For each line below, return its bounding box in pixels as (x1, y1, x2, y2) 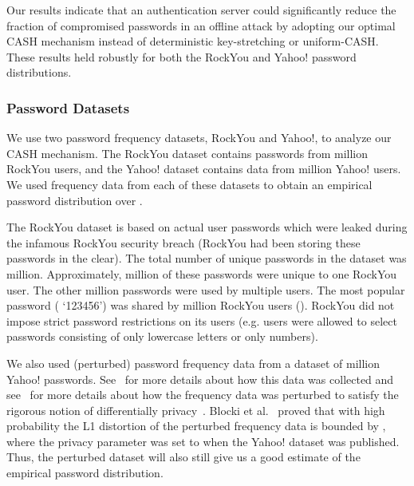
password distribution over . (6, 192, 143, 208)
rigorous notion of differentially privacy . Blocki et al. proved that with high (6, 401, 385, 418)
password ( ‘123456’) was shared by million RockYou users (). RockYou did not (6, 297, 395, 314)
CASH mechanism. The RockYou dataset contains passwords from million (6, 144, 368, 161)
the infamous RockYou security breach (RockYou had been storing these (6, 234, 361, 251)
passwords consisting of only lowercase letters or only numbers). (6, 328, 318, 345)
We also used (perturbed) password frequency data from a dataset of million (6, 354, 380, 371)
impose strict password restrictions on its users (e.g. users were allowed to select (6, 312, 397, 329)
